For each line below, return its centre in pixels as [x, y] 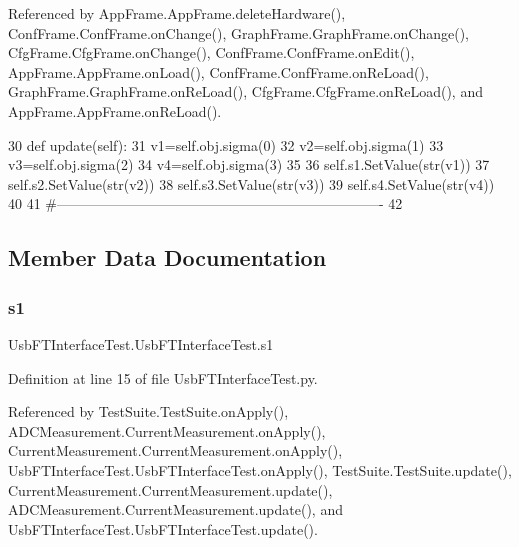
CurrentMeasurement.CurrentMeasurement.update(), [170, 489]
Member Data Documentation [167, 257]
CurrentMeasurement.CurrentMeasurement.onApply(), [175, 450]
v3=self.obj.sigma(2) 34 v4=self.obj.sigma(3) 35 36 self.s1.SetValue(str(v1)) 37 [249, 164]
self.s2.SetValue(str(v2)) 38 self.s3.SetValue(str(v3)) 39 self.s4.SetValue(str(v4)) [251, 183]
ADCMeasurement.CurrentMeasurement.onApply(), [167, 430]
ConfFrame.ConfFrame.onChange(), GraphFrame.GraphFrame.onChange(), [238, 32]
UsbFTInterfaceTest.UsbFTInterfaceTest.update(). [163, 528]
